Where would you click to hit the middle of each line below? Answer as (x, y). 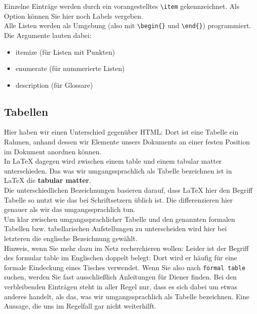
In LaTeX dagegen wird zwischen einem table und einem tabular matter (113, 161)
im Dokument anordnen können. (53, 151)
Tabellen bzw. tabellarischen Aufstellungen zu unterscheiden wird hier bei (115, 228)
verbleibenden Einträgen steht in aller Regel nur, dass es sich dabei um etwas (121, 287)
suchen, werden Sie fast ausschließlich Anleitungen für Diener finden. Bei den (120, 277)
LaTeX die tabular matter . (48, 180)
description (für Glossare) (54, 85)
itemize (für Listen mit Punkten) (65, 52)
